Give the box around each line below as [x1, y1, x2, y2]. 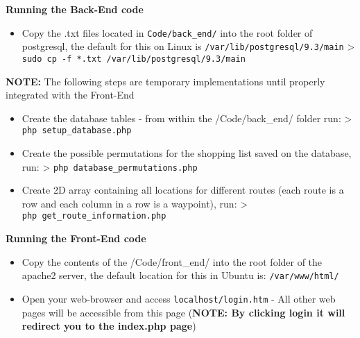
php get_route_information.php [22, 211, 166, 221]
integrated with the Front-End [6, 87, 135, 102]
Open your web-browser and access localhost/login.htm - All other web [22, 291, 336, 305]
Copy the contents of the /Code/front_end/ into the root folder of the [22, 254, 323, 269]
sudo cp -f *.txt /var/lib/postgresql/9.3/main [22, 53, 246, 64]
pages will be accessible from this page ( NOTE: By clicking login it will [22, 305, 345, 319]
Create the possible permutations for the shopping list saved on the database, [22, 146, 352, 160]
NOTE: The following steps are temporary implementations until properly [6, 74, 325, 88]
